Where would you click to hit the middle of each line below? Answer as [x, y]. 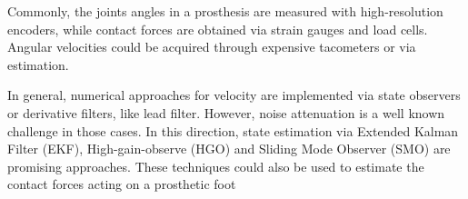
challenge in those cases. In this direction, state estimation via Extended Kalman [233, 130]
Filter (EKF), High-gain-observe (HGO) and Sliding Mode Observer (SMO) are [229, 149]
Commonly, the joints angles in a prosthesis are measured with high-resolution [225, 11]
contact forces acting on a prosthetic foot [122, 184]
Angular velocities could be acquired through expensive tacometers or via [212, 47]
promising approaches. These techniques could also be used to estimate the [216, 166]
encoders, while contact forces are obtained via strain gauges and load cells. [218, 29]
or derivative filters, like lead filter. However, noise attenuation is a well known [226, 112]
